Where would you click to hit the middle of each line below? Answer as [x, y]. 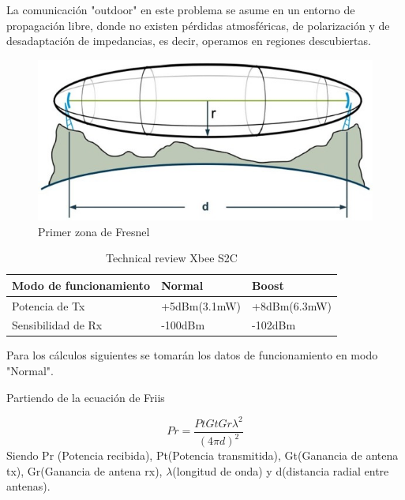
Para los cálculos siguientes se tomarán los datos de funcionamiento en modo [192, 355]
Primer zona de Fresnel [94, 231]
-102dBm [274, 325]
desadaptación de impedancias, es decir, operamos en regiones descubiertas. [189, 41]
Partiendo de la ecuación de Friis [86, 397]
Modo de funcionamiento [81, 285]
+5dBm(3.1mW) [201, 305]
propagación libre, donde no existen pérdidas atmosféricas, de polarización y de [198, 25]
